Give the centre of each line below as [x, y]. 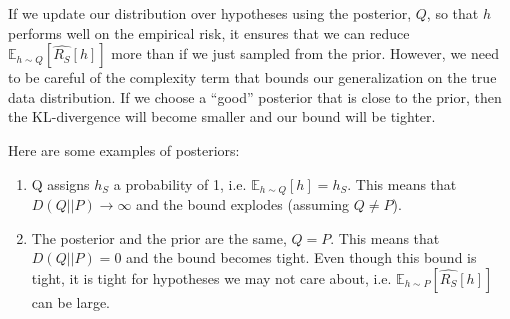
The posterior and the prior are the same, [159, 237]
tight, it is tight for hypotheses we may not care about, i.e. [211, 277]
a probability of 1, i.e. [180, 183]
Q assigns [60, 183]
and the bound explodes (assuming [243, 204]
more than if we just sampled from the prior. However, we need [305, 53]
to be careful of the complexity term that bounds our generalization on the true [252, 77]
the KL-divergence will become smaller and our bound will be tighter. [222, 116]
